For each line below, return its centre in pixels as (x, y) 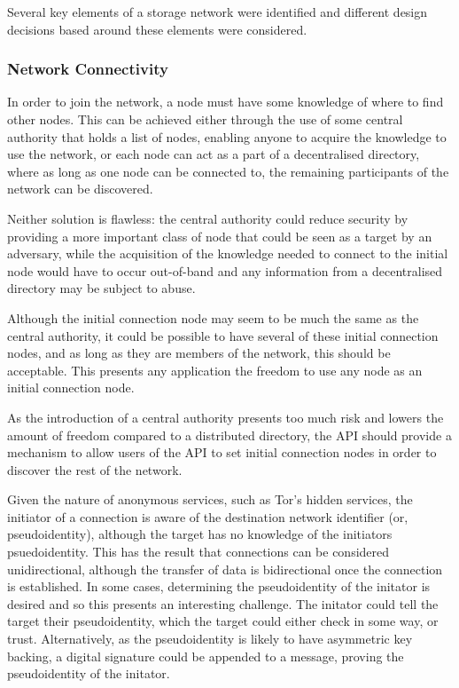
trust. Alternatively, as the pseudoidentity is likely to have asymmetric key (210, 639)
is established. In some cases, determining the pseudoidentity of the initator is (219, 586)
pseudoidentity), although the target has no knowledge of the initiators (200, 534)
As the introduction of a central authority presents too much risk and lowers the (226, 417)
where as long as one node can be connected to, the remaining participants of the (228, 171)
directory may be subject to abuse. (101, 288)
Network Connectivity (88, 69)
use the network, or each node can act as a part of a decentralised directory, (214, 154)
